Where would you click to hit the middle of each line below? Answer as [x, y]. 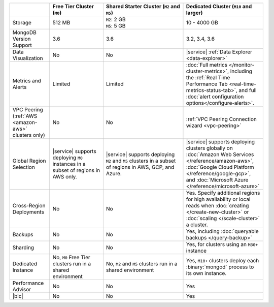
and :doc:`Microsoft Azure [217, 180]
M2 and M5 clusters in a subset [141, 161]
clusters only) [29, 135]
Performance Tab [207, 84]
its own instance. [206, 273]
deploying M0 [68, 158]
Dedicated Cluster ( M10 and [219, 6]
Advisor [22, 289]
